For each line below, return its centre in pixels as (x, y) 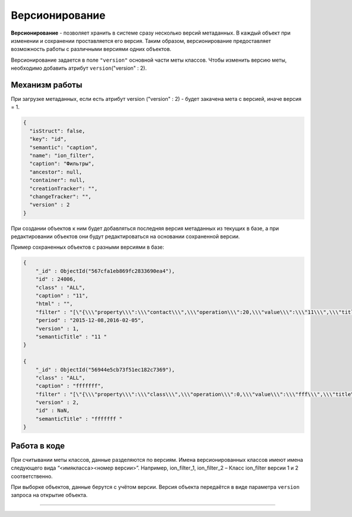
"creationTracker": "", (64, 188)
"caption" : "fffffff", (70, 386)
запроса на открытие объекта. (49, 495)
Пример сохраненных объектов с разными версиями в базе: (87, 247)
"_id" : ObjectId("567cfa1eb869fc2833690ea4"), (105, 271)
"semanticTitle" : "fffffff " (79, 419)
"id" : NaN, (53, 410)
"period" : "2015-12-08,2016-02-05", (90, 320)
